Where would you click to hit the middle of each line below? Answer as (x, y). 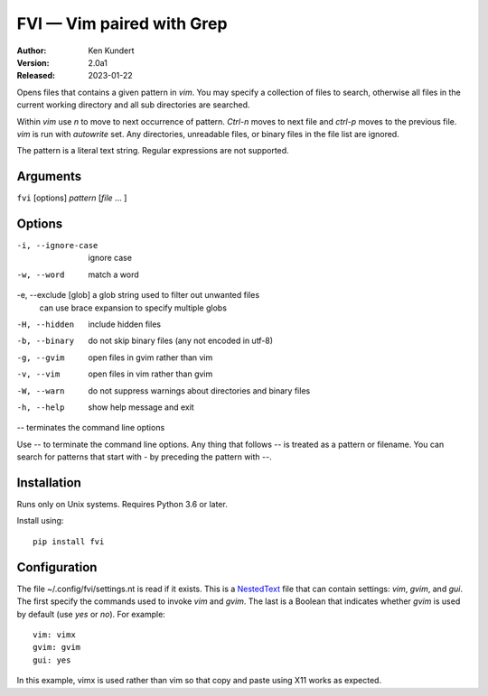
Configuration (57, 567)
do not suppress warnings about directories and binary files (199, 390)
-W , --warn (41, 391)
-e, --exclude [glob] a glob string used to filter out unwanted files (138, 295)
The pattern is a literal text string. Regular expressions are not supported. (153, 151)
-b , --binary (46, 341)
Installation (49, 483)
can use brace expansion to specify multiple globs (133, 308)
